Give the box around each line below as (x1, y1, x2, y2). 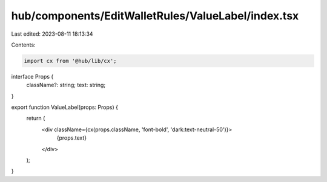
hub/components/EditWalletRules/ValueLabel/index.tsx (11, 9, 299, 22)
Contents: (11, 41, 36, 48)
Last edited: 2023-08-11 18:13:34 (11, 30, 93, 37)
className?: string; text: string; (26, 82, 106, 89)
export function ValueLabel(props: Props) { (11, 103, 118, 111)
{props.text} (56, 134, 87, 141)
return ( (26, 115, 45, 122)
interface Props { (11, 73, 54, 80)
